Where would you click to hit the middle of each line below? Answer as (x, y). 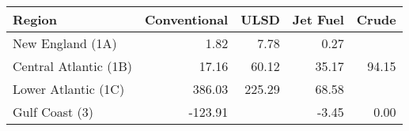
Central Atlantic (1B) (72, 66)
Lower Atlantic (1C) (69, 89)
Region (35, 19)
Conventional (186, 19)
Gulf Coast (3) (53, 112)
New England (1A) (65, 43)
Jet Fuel (318, 19)
